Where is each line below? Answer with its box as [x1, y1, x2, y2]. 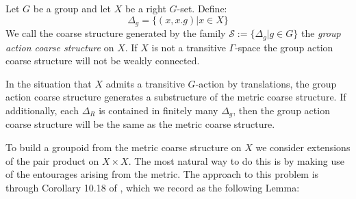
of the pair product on [5, 153, 99, 168]
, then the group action [233, 103, 330, 117]
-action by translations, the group [195, 76, 337, 90]
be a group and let [33, 1, 111, 15]
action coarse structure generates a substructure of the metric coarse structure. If [5, 90, 346, 104]
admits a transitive [105, 76, 185, 90]
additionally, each [5, 103, 79, 117]
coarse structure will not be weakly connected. [5, 53, 200, 68]
